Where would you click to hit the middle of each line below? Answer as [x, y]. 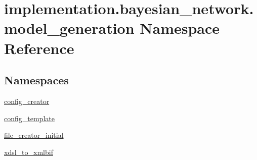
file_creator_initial [34, 135]
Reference [39, 48]
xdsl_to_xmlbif [29, 152]
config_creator [27, 101]
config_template [29, 118]
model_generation [69, 28]
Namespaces [36, 80]
